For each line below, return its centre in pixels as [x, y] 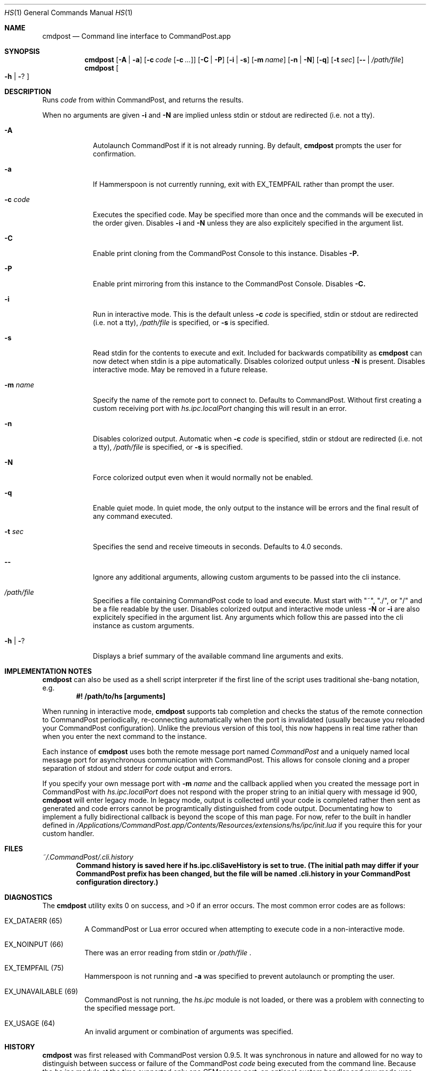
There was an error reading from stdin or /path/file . [168, 953]
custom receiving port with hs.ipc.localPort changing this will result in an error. [220, 408]
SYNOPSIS [22, 51]
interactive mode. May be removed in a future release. [180, 370]
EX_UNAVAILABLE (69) [41, 991]
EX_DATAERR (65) [33, 921]
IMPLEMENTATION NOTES [48, 671]
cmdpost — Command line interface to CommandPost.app [137, 36]
